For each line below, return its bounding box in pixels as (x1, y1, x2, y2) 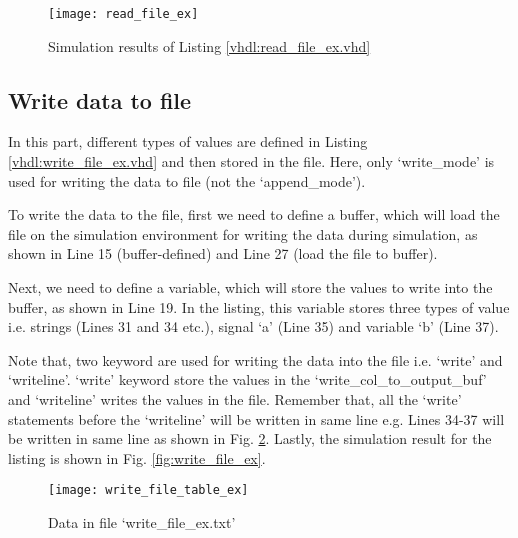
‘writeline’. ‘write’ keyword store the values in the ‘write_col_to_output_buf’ (8, 369, 487, 390)
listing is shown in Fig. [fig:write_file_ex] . (8, 447, 266, 468)
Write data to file (8, 84, 192, 115)
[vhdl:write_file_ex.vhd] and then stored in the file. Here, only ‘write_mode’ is (8, 151, 495, 172)
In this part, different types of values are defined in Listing (8, 131, 368, 152)
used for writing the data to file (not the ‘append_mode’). (8, 170, 366, 191)
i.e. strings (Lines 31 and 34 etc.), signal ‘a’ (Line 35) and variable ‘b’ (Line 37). (8, 316, 499, 337)
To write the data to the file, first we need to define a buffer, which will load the (8, 204, 500, 225)
